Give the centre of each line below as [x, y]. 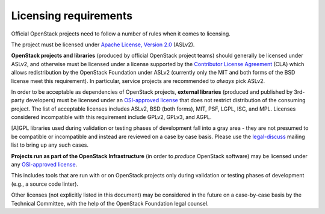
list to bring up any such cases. [50, 145]
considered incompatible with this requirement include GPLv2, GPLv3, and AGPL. [111, 117]
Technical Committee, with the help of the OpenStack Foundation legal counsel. [110, 203]
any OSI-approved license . [44, 165]
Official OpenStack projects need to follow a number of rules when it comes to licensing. [121, 34]
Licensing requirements [72, 16]
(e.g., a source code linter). [45, 184]
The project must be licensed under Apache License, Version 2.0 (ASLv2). [103, 44]
